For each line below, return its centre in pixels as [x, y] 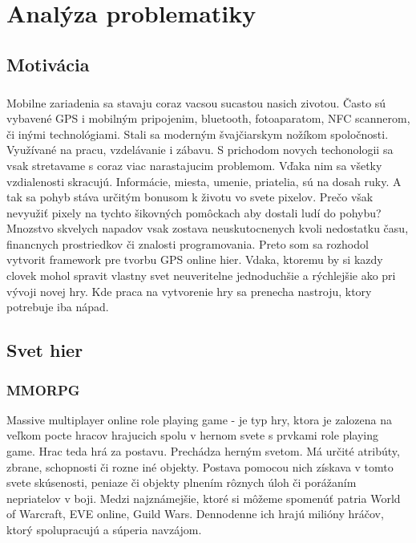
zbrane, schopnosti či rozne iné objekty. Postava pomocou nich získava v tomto [200, 466]
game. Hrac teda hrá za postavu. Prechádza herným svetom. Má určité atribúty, [203, 451]
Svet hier [45, 350]
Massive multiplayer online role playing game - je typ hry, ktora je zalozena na [199, 419]
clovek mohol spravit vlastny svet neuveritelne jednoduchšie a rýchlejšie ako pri [201, 276]
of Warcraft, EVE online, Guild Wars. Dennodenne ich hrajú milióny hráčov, [195, 514]
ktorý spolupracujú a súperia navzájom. [104, 529]
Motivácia [48, 64]
